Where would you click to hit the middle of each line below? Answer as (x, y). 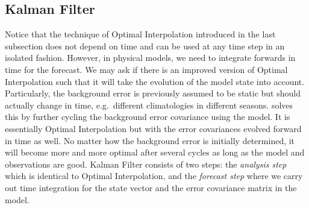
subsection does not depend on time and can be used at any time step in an (145, 46)
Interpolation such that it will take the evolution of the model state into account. (155, 81)
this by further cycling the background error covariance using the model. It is (148, 117)
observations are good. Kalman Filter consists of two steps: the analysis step (146, 164)
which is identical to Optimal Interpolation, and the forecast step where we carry (154, 176)
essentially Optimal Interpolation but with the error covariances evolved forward (153, 128)
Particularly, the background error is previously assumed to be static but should (153, 93)
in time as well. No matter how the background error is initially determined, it (150, 140)
